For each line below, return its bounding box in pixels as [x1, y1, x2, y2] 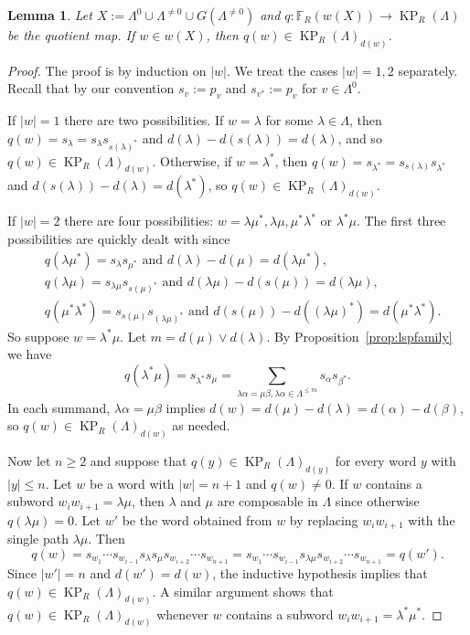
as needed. [172, 416, 230, 435]
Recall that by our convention [7, 79, 175, 98]
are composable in [217, 492, 318, 511]
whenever [156, 604, 208, 623]
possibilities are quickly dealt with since [7, 229, 230, 249]
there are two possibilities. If [64, 111, 224, 130]
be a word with [90, 473, 175, 492]
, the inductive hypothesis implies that [212, 564, 428, 583]
